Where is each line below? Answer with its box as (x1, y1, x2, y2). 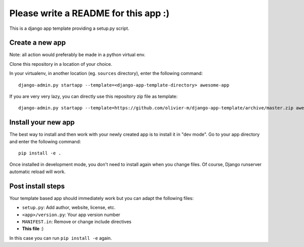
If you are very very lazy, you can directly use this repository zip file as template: (9, 94, 178, 100)
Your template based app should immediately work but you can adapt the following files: (9, 195, 194, 201)
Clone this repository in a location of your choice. (9, 61, 112, 67)
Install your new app (9, 118, 75, 127)
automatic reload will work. (9, 169, 66, 175)
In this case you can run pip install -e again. (9, 235, 112, 241)
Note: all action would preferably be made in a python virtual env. (9, 52, 145, 58)
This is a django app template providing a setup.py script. (9, 25, 129, 31)
